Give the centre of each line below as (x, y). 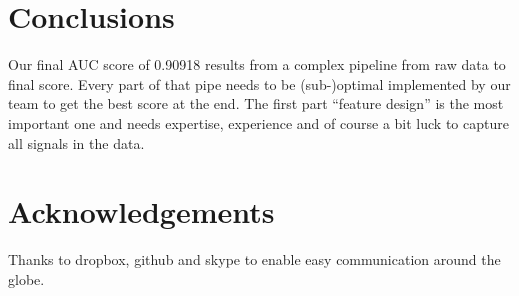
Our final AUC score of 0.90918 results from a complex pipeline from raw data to (257, 64)
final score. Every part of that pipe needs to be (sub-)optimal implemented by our (259, 83)
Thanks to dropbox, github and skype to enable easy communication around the (254, 259)
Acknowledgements (141, 211)
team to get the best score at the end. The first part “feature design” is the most (256, 103)
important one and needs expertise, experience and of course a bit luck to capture (258, 122)
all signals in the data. (76, 142)
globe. (26, 278)
